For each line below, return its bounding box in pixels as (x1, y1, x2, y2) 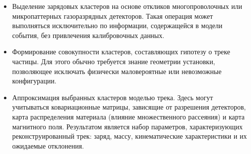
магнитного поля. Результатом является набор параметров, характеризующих (12, 121, 243, 131)
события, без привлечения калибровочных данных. (12, 30, 165, 40)
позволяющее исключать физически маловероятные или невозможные (12, 66, 222, 76)
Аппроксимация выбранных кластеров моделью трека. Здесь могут (12, 92, 213, 102)
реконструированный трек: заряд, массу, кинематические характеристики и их (12, 131, 247, 141)
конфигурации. (12, 76, 57, 86)
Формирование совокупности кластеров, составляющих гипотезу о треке (12, 46, 230, 57)
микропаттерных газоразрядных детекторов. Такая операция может (12, 10, 213, 21)
